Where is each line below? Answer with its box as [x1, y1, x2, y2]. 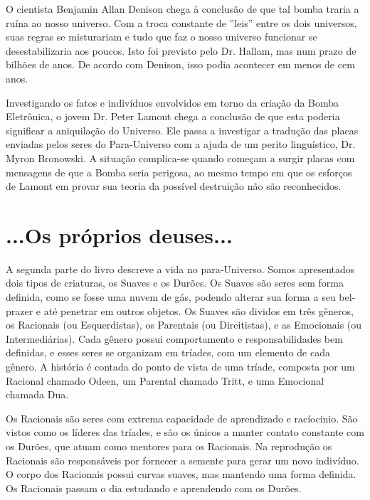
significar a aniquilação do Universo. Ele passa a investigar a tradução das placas [6, 122, 359, 137]
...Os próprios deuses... [6, 220, 233, 249]
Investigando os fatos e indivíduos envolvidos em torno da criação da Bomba [6, 95, 339, 110]
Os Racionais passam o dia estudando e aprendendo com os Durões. [6, 480, 302, 495]
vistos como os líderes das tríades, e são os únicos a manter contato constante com [6, 425, 364, 440]
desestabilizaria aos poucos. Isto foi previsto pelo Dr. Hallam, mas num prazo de [6, 43, 356, 58]
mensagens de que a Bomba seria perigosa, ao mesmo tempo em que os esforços [6, 164, 352, 179]
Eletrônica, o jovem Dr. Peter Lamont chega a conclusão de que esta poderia [6, 109, 340, 124]
